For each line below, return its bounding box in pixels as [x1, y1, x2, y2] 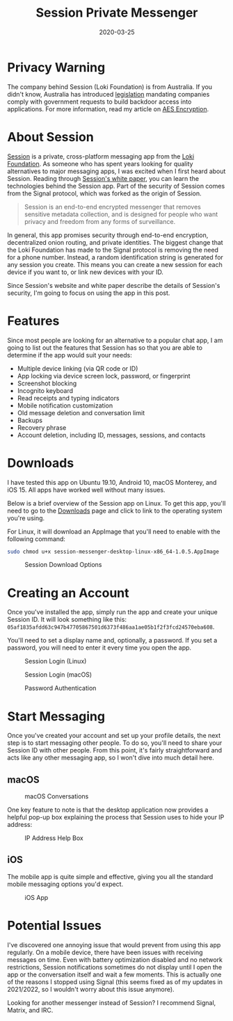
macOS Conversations [24, 792, 89, 801]
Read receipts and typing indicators [17, 394, 120, 402]
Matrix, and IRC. [7, 1006, 54, 1014]
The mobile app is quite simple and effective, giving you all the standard [7, 872, 214, 881]
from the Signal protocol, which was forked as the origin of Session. [7, 189, 202, 198]
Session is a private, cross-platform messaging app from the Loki [7, 152, 195, 161]
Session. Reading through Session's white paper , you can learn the [7, 174, 200, 182]
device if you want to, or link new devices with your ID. [7, 268, 163, 276]
